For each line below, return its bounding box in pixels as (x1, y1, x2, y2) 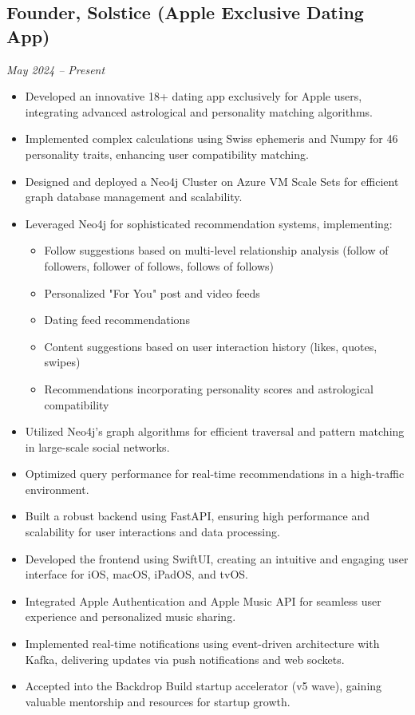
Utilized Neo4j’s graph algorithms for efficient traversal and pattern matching (25, 423, 405, 440)
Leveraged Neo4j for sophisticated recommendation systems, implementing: (25, 215, 393, 231)
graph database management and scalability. (25, 188, 243, 205)
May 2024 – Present (6, 61, 105, 77)
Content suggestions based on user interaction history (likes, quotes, (44, 338, 377, 354)
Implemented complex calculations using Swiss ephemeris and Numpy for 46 (25, 130, 398, 147)
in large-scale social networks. (25, 438, 170, 455)
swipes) (44, 354, 81, 370)
